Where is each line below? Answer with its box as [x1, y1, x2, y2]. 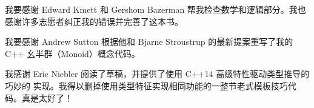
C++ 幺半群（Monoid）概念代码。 [5, 47, 140, 59]
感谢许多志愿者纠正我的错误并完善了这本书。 [5, 15, 183, 27]
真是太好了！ [21, 91, 73, 104]
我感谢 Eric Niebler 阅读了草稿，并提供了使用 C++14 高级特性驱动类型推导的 [5, 67, 310, 80]
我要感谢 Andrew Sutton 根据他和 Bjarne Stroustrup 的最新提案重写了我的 [5, 35, 293, 48]
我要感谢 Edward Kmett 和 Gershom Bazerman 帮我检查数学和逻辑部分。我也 [5, 3, 306, 15]
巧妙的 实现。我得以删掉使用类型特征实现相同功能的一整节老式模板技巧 [5, 79, 288, 92]
